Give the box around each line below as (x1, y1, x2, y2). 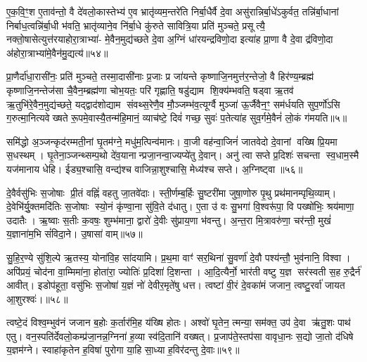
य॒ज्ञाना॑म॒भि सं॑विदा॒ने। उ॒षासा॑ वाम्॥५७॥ (6, 226, 143, 241)
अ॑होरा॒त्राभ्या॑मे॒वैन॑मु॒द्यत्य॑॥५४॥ (6, 45, 108, 60)
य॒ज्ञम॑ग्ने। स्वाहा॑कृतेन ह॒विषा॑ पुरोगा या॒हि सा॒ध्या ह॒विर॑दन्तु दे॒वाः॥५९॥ (6, 342, 240, 357)
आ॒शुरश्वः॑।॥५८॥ (6, 291, 68, 306)
